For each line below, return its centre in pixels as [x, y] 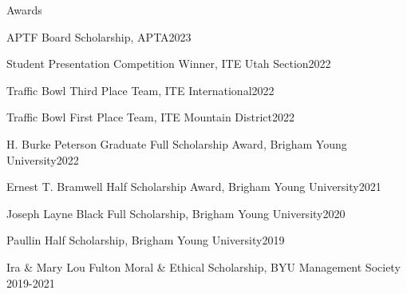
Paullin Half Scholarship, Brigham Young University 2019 [146, 240]
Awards [24, 10]
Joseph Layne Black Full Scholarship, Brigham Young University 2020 [176, 213]
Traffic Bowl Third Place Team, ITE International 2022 [140, 90]
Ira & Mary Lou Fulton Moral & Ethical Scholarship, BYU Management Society [203, 266]
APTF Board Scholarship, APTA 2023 [99, 36]
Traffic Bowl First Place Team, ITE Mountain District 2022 [150, 117]
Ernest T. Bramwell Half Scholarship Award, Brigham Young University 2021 [194, 187]
